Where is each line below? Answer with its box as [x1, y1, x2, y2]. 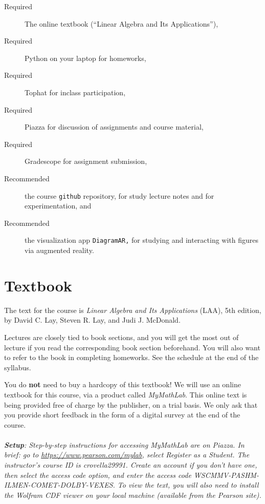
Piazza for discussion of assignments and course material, [25, 121, 204, 132]
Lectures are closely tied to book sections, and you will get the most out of [4, 331, 239, 342]
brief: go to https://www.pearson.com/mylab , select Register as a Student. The [4, 449, 250, 460]
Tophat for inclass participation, [25, 87, 126, 97]
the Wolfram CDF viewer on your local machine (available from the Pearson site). [4, 489, 261, 500]
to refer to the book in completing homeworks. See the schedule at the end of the [4, 352, 259, 363]
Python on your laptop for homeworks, [25, 52, 146, 63]
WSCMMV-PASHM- [193, 469, 259, 480]
